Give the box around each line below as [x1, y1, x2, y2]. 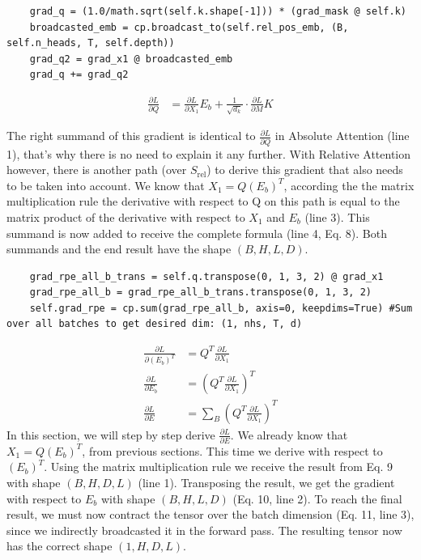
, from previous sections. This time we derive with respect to [82, 442, 383, 459]
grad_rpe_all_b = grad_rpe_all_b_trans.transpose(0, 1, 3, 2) [29, 286, 372, 299]
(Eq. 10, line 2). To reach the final [232, 490, 402, 507]
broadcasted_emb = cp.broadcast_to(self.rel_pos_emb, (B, [29, 21, 349, 33]
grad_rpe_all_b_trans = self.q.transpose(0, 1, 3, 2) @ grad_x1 [29, 270, 384, 282]
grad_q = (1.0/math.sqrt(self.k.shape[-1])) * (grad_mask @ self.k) [29, 6, 406, 17]
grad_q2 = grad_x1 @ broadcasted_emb [29, 53, 233, 65]
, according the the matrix [283, 176, 415, 193]
